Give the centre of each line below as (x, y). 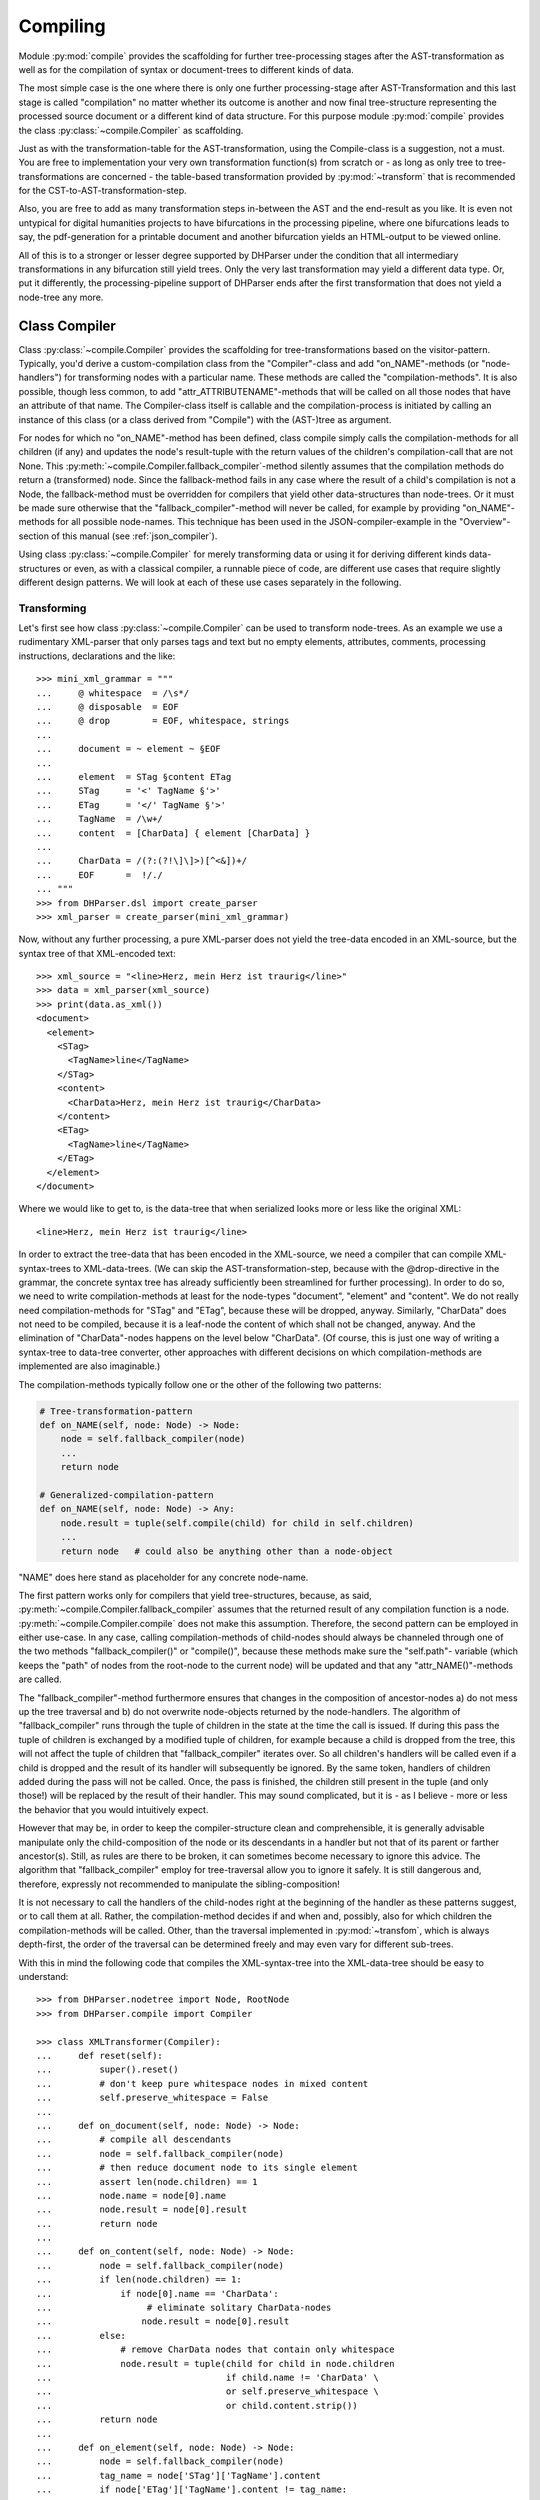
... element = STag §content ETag (134, 776)
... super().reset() (107, 2069)
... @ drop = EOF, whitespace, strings (163, 721)
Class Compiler (67, 325)
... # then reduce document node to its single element (197, 2168)
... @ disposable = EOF (107, 707)
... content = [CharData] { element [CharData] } (173, 833)
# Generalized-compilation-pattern (126, 1494)
